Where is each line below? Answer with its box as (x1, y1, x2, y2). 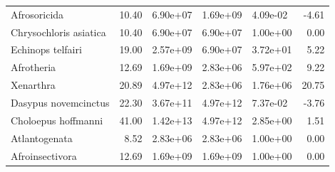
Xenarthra (11, 77, 56, 92)
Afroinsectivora (11, 148, 77, 163)
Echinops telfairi (11, 42, 82, 57)
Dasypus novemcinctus (11, 95, 110, 109)
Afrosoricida (11, 6, 64, 21)
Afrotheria (11, 60, 56, 75)
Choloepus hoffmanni (11, 112, 103, 127)
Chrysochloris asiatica (11, 24, 106, 39)
